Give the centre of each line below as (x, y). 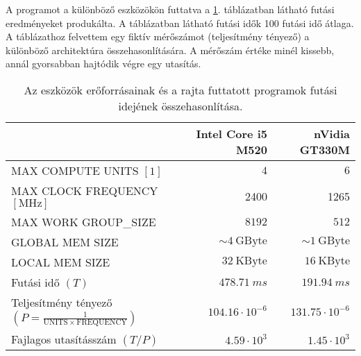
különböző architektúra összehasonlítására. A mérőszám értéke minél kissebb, (170, 50)
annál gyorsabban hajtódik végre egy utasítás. (103, 63)
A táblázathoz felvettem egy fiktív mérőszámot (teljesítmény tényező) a (158, 36)
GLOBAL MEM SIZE (65, 241)
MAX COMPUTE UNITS (75, 170)
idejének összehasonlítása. (180, 105)
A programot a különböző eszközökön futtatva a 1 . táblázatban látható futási (170, 9)
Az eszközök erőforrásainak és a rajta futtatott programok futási (180, 90)
